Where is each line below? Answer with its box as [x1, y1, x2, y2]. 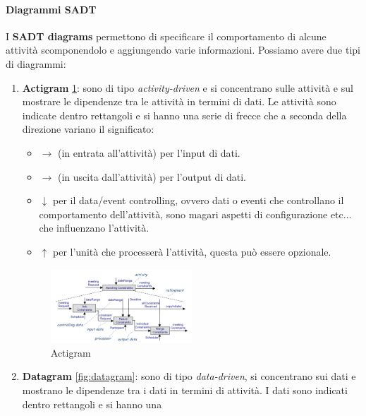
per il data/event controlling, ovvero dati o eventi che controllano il [52, 193, 344, 208]
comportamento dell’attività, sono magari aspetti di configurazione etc [39, 206, 343, 221]
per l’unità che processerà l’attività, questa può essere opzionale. [52, 244, 331, 258]
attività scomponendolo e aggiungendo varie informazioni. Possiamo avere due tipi [6, 42, 361, 57]
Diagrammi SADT [6, 1, 97, 16]
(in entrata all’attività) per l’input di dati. [57, 145, 240, 160]
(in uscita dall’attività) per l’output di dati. [57, 169, 246, 184]
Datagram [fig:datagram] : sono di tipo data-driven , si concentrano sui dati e [22, 369, 356, 384]
